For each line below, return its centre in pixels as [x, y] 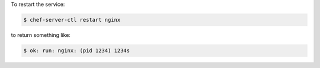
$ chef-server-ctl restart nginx [72, 20]
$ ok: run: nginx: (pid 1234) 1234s [77, 50]
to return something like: [41, 35]
